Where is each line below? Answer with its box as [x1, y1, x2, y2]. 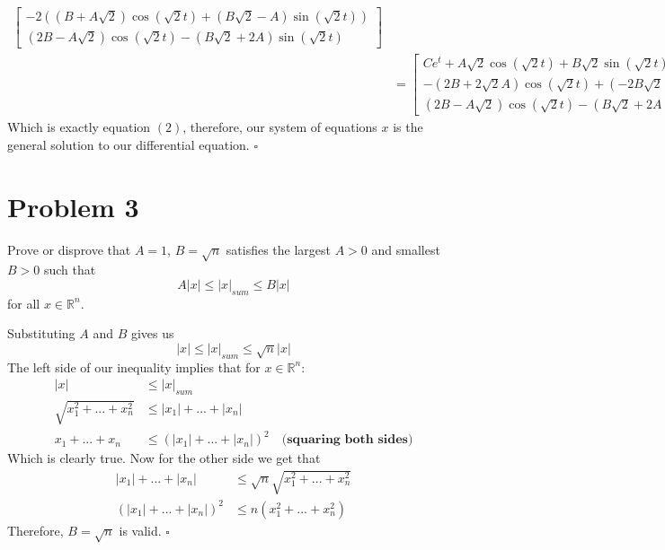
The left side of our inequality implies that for [7, 357, 261, 376]
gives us [130, 324, 174, 343]
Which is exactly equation [7, 118, 151, 136]
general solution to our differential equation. [7, 135, 250, 153]
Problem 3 [7, 188, 139, 224]
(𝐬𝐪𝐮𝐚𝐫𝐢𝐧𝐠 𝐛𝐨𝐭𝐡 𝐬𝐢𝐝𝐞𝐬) [281, 433, 413, 447]
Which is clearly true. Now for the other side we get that [7, 449, 321, 467]
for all [7, 293, 40, 312]
